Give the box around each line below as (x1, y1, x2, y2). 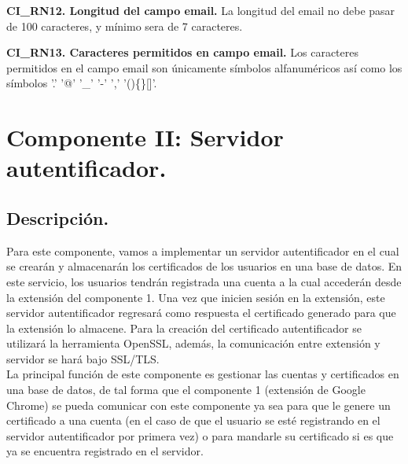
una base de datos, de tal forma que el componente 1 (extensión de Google (6, 381, 366, 398)
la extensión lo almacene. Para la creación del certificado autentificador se (6, 319, 362, 336)
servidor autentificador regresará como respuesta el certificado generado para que (6, 304, 396, 321)
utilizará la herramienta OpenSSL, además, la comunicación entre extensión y (6, 335, 380, 352)
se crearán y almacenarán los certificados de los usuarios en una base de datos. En (6, 258, 402, 274)
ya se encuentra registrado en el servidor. (6, 443, 204, 459)
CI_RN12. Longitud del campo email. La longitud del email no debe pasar (6, 2, 395, 18)
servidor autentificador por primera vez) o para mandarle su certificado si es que (6, 427, 394, 444)
